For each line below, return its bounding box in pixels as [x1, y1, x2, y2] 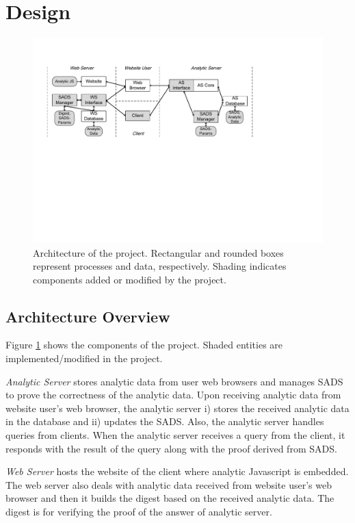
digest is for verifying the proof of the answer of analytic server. [5, 505, 272, 519]
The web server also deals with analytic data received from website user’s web [5, 477, 332, 492]
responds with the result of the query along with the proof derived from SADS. [5, 441, 337, 455]
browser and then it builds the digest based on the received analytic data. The [5, 491, 334, 505]
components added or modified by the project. [33, 272, 226, 286]
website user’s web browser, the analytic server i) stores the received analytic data [5, 400, 350, 415]
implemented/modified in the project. [5, 351, 163, 366]
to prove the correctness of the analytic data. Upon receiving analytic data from [5, 387, 341, 402]
